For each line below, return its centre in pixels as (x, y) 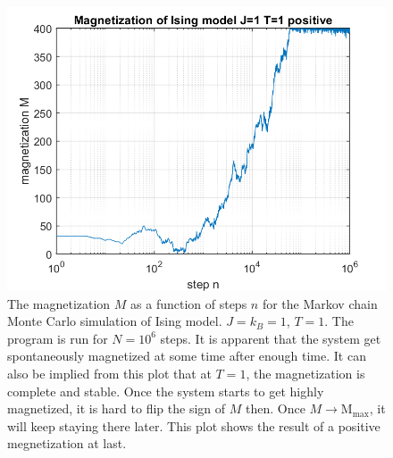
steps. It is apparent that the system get (271, 338)
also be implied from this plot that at (109, 373)
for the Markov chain (320, 303)
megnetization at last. (67, 443)
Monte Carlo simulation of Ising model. (115, 321)
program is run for (58, 338)
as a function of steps (189, 303)
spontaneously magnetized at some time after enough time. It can (187, 356)
